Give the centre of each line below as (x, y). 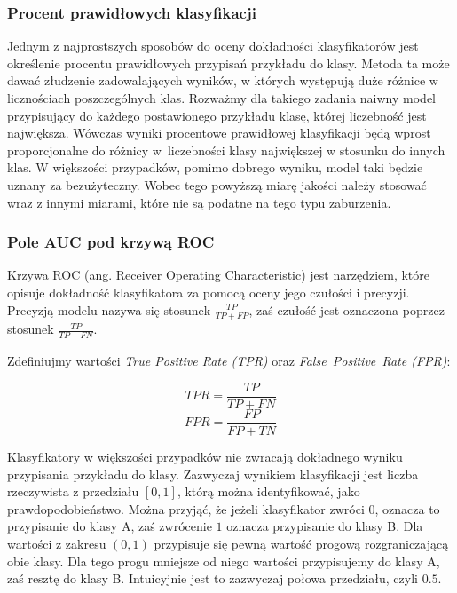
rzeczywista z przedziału (73, 491)
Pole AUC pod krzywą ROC (111, 242)
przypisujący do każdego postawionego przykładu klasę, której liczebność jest (217, 115)
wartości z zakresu (57, 543)
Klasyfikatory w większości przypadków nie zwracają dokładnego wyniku (205, 456)
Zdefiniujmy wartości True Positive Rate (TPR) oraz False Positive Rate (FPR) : (229, 361)
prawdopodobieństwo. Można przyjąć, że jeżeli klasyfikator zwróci (186, 508)
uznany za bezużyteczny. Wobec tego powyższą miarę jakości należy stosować (217, 184)
